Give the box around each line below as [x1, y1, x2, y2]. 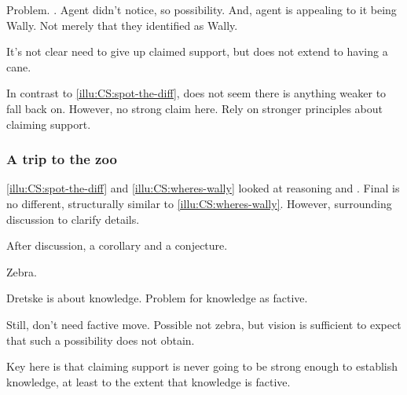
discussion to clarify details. [6, 210, 140, 227]
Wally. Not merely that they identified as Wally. [6, 16, 238, 33]
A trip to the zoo [6, 149, 117, 169]
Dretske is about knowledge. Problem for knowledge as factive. [6, 290, 308, 306]
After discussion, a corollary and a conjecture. [6, 237, 228, 254]
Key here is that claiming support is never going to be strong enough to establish [6, 358, 398, 375]
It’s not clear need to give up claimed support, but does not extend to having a [6, 43, 388, 60]
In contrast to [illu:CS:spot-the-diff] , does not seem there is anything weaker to [6, 85, 387, 101]
